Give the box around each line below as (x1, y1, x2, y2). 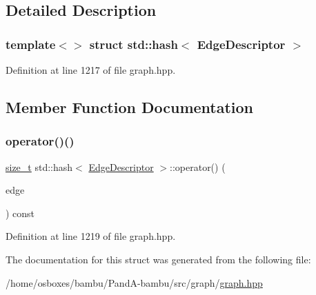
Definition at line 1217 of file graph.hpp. (6, 63, 176, 77)
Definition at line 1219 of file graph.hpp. (6, 229, 176, 243)
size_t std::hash (6, 159, 73, 174)
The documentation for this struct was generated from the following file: (6, 252, 311, 266)
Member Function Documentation (6, 96, 254, 117)
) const (6, 205, 35, 220)
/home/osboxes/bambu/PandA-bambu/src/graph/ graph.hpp (6, 275, 263, 289)
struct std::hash (89, 35, 178, 52)
